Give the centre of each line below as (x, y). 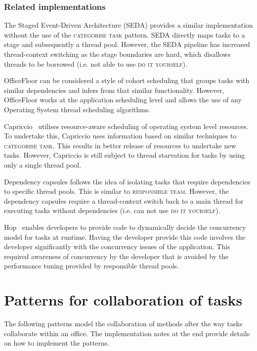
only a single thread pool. (43, 164)
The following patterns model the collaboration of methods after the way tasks (123, 323)
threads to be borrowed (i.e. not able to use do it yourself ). (96, 64)
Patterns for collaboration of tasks (123, 300)
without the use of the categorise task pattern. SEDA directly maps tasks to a (125, 34)
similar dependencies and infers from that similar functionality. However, (114, 90)
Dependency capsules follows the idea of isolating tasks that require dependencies (127, 181)
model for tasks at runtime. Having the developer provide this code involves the (125, 237)
